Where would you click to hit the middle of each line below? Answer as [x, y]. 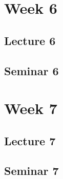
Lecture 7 [30, 140]
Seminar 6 [31, 70]
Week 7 [31, 108]
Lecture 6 [30, 40]
